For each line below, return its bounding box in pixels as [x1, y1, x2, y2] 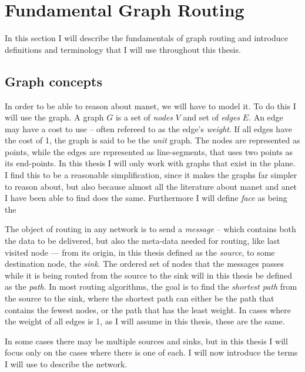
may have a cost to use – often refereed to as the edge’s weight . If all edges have [5, 122, 292, 135]
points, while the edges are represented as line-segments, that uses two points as [5, 145, 293, 157]
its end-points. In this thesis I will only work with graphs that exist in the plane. [5, 157, 296, 169]
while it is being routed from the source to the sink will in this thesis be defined [5, 269, 293, 281]
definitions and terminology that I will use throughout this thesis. [5, 43, 241, 55]
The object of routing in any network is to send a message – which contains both [5, 223, 296, 235]
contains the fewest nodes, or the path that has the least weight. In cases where [5, 303, 291, 316]
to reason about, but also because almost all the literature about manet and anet [5, 180, 297, 192]
